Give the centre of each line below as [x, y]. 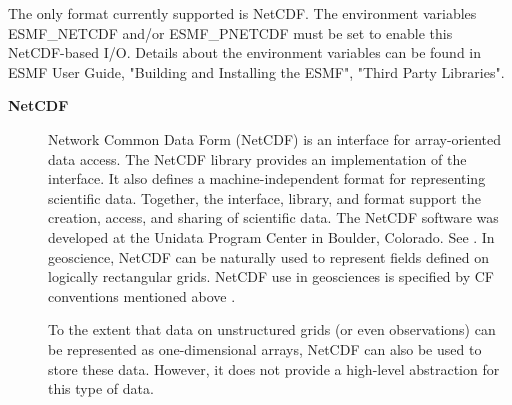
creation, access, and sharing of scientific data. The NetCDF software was [273, 217]
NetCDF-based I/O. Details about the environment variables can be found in [245, 52]
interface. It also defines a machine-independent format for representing [267, 178]
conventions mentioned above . [142, 295]
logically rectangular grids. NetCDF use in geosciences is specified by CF [271, 276]
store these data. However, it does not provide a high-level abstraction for [274, 368]
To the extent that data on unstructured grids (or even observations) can [272, 329]
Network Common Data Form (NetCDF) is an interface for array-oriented [274, 138]
